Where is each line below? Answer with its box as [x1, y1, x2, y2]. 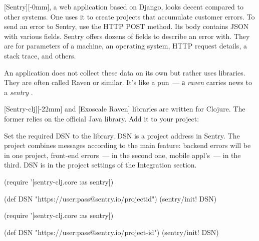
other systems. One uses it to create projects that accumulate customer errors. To [4, 11, 255, 21]
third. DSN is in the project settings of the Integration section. [4, 159, 197, 170]
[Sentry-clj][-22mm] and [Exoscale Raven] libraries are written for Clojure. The [4, 103, 245, 114]
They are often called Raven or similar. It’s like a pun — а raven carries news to [4, 77, 252, 87]
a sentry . [4, 86, 33, 97]
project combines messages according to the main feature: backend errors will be [4, 140, 251, 150]
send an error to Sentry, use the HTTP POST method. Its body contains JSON [4, 21, 249, 31]
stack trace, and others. [4, 50, 76, 60]
